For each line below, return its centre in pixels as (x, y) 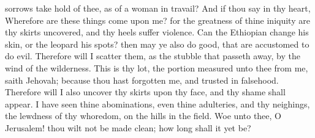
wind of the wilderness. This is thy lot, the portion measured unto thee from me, (157, 67)
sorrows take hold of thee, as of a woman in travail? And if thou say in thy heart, (158, 8)
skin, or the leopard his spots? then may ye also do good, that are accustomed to (157, 44)
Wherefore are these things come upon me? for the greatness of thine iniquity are (157, 20)
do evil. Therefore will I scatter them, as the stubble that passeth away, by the (153, 56)
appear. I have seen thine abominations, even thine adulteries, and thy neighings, (157, 103)
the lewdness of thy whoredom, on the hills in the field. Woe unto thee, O (143, 116)
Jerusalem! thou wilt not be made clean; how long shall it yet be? (128, 127)
